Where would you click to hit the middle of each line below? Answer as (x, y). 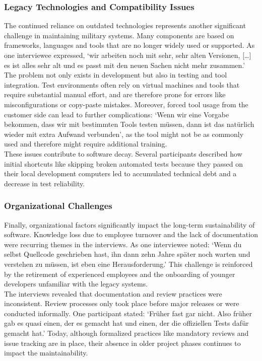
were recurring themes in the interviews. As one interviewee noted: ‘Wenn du (123, 244)
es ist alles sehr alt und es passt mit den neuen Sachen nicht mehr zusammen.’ (125, 65)
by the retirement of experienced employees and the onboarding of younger (120, 274)
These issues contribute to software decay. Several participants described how (123, 153)
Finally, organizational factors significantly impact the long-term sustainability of (129, 224)
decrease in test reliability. (45, 183)
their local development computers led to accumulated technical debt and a (120, 173)
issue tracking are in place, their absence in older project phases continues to (122, 343)
